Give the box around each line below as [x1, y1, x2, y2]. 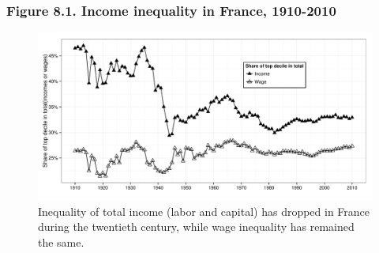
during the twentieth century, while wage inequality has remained [38, 218, 355, 235]
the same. [38, 234, 84, 250]
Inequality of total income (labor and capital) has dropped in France [38, 202, 370, 219]
